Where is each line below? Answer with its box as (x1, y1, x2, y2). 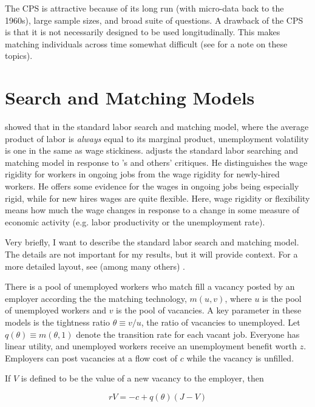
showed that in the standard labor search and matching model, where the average (5, 120, 309, 133)
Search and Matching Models (5, 85, 255, 110)
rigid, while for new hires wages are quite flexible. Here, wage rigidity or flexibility (5, 191, 310, 204)
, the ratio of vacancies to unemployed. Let (141, 316, 300, 328)
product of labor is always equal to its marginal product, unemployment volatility (5, 132, 309, 145)
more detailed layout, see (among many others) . (5, 259, 185, 272)
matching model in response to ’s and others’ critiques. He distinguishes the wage (5, 156, 308, 168)
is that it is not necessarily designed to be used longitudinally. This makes (5, 26, 280, 38)
